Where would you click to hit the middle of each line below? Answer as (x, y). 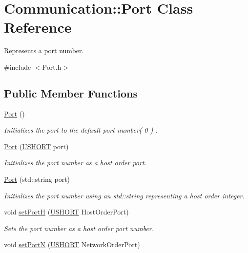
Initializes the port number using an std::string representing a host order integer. (124, 195)
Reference (38, 27)
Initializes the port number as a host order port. (75, 163)
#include (18, 67)
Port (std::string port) (37, 179)
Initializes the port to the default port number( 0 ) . (81, 130)
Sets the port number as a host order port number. (79, 228)
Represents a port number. (44, 50)
